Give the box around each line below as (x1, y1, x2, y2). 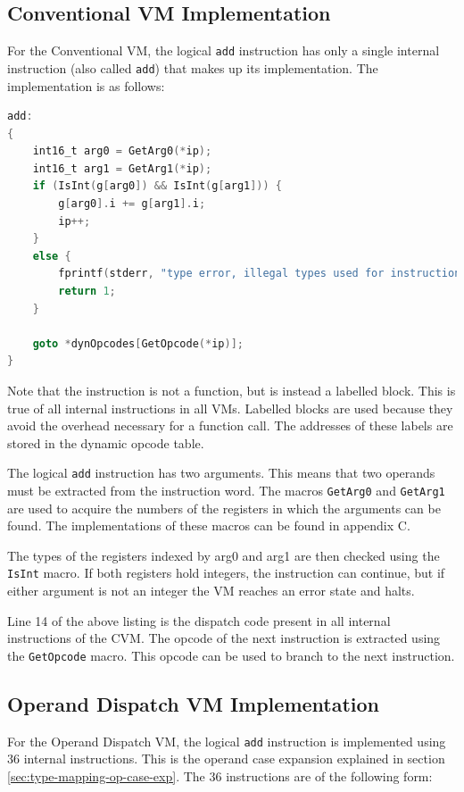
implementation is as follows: (7, 76, 165, 95)
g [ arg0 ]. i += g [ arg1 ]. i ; (58, 197, 206, 211)
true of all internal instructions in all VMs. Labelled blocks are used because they (7, 398, 453, 417)
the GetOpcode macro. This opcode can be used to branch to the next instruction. (7, 646, 455, 664)
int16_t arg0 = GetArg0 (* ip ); (32, 145, 212, 158)
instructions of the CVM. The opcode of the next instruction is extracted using (7, 629, 441, 647)
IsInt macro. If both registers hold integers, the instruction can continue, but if (7, 563, 445, 582)
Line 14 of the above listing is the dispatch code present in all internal (7, 611, 391, 629)
